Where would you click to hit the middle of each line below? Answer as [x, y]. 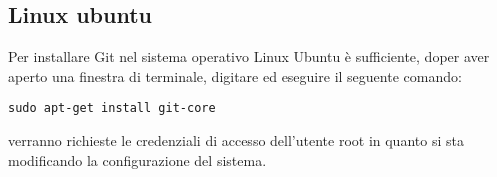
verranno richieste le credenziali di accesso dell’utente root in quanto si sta [236, 140]
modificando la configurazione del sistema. [137, 159]
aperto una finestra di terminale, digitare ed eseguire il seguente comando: [235, 75]
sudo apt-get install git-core [112, 108]
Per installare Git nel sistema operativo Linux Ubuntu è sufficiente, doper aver [249, 56]
